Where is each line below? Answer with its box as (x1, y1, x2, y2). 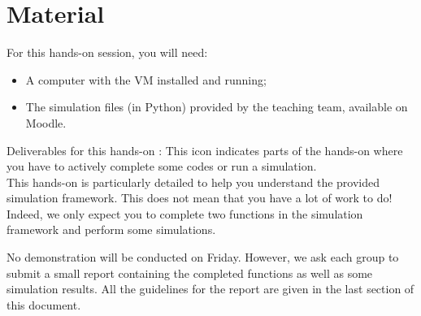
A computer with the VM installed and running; (25, 71, 267, 88)
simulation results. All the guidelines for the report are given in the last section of (7, 280, 414, 297)
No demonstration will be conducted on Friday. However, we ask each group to (7, 249, 399, 266)
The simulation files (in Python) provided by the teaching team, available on (25, 98, 408, 115)
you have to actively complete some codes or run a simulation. (7, 158, 317, 175)
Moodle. (25, 114, 67, 131)
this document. (7, 296, 81, 313)
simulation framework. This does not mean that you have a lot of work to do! (7, 189, 393, 206)
